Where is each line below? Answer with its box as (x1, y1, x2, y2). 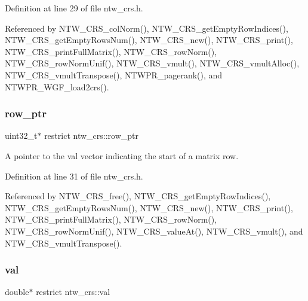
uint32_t (5, 129, 38, 142)
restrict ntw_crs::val (36, 285, 110, 298)
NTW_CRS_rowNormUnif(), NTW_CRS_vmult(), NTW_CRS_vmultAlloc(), (5, 57, 300, 69)
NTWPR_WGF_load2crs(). (5, 80, 109, 93)
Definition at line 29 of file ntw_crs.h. (5, 2, 143, 14)
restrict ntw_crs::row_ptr (44, 129, 138, 142)
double (5, 285, 29, 298)
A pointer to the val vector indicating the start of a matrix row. (5, 149, 239, 162)
